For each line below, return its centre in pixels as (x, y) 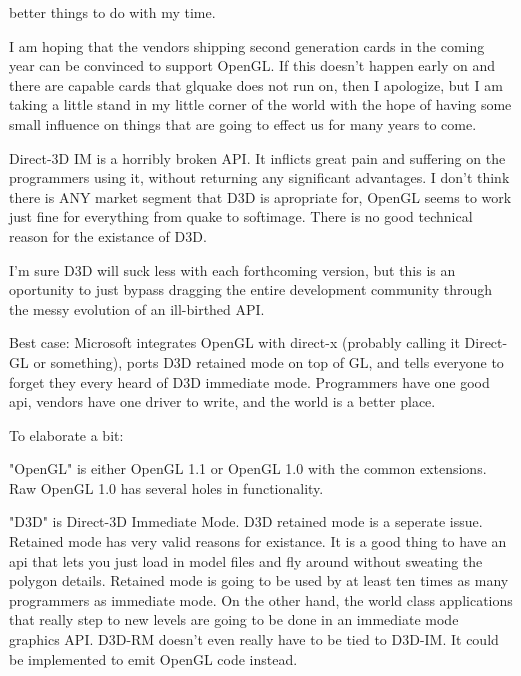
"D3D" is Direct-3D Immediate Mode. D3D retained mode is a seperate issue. (246, 521)
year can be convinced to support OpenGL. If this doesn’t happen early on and (252, 65)
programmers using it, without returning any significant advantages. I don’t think (259, 177)
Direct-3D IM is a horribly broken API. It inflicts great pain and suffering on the (257, 157)
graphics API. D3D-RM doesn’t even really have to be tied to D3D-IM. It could (254, 639)
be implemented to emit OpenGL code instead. (153, 658)
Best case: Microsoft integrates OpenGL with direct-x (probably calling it (234, 342)
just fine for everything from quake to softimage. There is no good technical (241, 216)
